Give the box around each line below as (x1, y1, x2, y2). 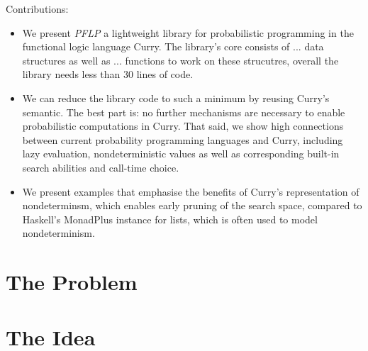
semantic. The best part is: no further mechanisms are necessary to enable (22, 104, 345, 119)
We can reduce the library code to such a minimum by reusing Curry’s (22, 90, 330, 105)
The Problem (6, 267, 138, 296)
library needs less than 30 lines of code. (22, 67, 194, 82)
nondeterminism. (22, 225, 95, 240)
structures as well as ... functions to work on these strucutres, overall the (22, 52, 339, 67)
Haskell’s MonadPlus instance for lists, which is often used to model (22, 211, 318, 226)
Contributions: (6, 1, 69, 16)
